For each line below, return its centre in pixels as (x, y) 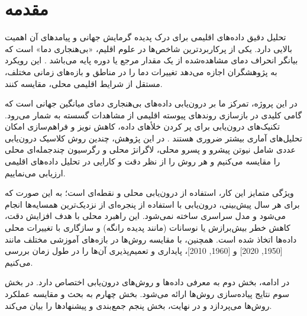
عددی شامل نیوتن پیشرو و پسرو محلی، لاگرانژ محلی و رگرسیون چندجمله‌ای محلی (150, 149)
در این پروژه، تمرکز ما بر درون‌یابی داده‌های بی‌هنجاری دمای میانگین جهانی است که (151, 103)
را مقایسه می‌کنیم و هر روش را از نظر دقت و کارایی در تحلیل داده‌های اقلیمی (143, 161)
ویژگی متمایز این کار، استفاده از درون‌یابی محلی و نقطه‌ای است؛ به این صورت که (149, 193)
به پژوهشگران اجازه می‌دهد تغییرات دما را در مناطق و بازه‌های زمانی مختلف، (141, 71)
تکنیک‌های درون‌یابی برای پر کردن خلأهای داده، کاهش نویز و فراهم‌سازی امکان (143, 126)
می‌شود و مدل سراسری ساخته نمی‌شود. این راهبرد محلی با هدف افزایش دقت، (146, 216)
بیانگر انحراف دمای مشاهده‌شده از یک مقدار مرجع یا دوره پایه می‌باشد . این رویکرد (151, 60)
